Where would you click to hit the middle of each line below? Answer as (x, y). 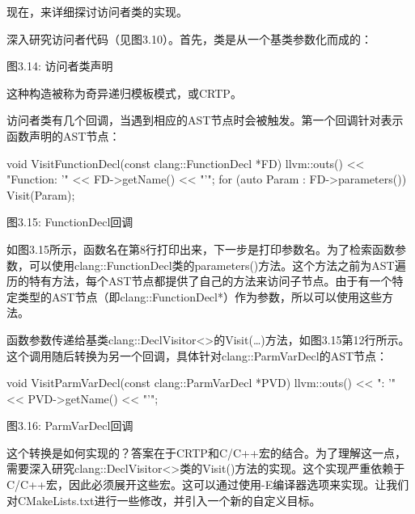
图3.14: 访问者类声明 (60, 66)
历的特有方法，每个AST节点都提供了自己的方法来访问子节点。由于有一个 (199, 281)
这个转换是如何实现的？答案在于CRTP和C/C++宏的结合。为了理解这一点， (206, 452)
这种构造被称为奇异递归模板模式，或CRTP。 (124, 93)
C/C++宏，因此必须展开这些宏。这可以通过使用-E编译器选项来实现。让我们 (208, 485)
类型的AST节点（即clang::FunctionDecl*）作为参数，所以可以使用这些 (199, 296)
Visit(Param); (41, 194)
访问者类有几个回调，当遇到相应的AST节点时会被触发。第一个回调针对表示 (205, 120)
